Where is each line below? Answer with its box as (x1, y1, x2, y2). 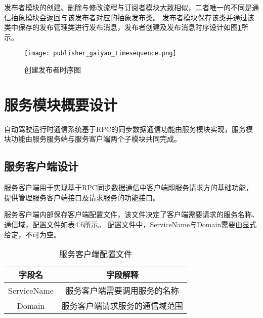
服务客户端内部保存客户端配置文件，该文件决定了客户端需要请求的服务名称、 (4, 209, 259, 220)
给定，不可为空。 (4, 229, 61, 239)
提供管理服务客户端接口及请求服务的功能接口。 (4, 192, 160, 202)
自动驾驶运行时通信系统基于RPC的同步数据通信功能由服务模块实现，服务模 (4, 123, 253, 134)
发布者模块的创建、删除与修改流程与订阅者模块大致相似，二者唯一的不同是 (4, 2, 252, 12)
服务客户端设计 (4, 158, 78, 174)
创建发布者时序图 (24, 64, 81, 75)
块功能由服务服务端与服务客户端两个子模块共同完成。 (4, 133, 181, 144)
